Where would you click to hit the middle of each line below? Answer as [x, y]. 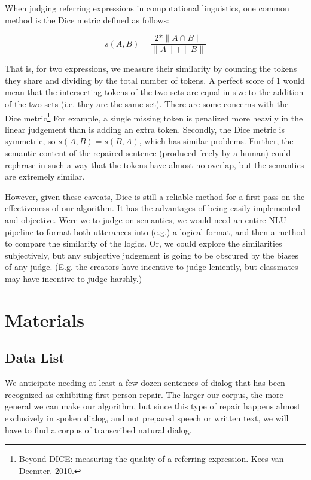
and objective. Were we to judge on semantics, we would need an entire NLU [146, 220]
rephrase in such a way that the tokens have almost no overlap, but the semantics [155, 164]
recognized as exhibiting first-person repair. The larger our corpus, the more [144, 394]
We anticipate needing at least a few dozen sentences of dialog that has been [145, 383]
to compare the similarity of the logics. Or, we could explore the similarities [144, 243]
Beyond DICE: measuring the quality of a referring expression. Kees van [151, 459]
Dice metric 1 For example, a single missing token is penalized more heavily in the [154, 117]
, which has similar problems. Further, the [216, 141]
